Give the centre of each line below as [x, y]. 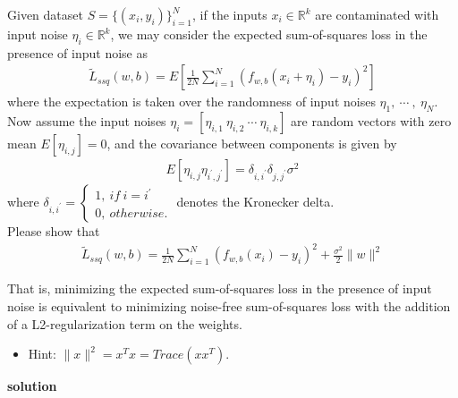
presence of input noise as [77, 52]
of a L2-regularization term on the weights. [125, 323]
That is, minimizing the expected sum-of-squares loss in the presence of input [220, 288]
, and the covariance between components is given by [252, 144]
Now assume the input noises [87, 121]
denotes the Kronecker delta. [255, 202]
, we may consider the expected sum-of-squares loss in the [269, 34]
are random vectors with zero [371, 121]
